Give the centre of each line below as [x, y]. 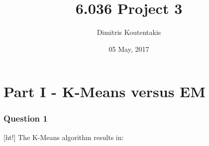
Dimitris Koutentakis [129, 32]
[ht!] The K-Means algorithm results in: [64, 137]
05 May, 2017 [129, 49]
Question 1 [26, 118]
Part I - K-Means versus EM [104, 91]
